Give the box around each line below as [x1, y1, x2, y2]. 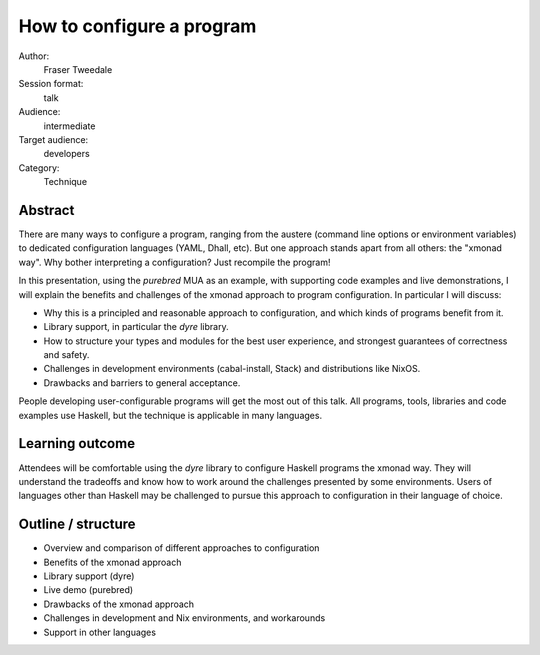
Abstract [18, 201, 75, 219]
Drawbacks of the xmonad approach [43, 598, 195, 610]
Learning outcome [18, 435, 135, 452]
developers [43, 148, 90, 160]
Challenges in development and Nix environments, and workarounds [43, 612, 326, 624]
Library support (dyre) [43, 570, 135, 582]
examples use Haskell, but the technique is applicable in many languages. [18, 409, 323, 421]
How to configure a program [18, 15, 257, 37]
